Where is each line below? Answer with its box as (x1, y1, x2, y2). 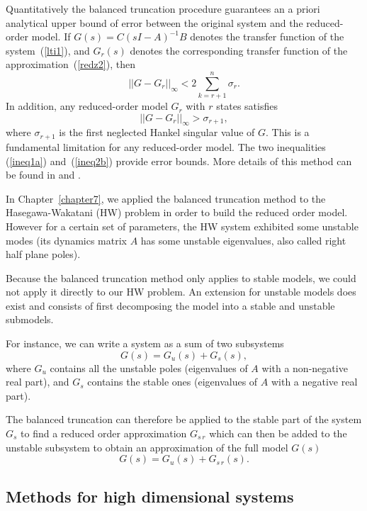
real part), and (6, 374, 69, 389)
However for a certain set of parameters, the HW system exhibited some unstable (6, 218, 358, 233)
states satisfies (216, 99, 278, 113)
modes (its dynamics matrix (6, 232, 127, 247)
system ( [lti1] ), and (6, 43, 90, 57)
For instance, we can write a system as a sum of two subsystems (6, 336, 284, 351)
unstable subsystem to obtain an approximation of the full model (6, 439, 288, 454)
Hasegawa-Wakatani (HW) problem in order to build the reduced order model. (6, 205, 348, 220)
